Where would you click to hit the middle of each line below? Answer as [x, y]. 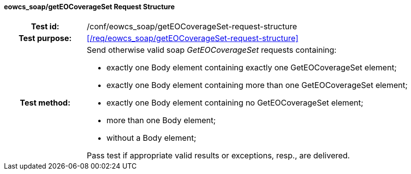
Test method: [45, 102]
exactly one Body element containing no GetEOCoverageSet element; [235, 102]
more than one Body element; [161, 120]
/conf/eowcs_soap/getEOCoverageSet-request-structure [192, 26]
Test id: [45, 26]
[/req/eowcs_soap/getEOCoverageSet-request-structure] [192, 38]
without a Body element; [151, 138]
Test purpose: [45, 38]
